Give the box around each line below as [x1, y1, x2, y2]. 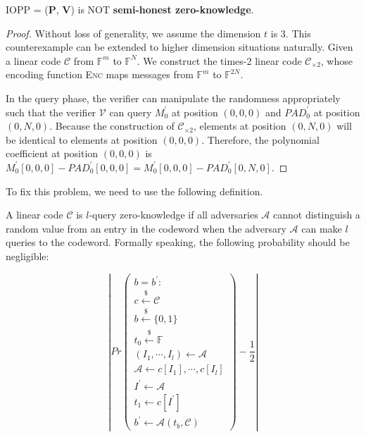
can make [301, 221, 342, 235]
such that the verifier [6, 104, 96, 119]
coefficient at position [6, 146, 99, 161]
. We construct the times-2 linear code [137, 53, 302, 68]
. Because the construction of [49, 118, 175, 133]
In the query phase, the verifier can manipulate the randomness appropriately [6, 90, 341, 105]
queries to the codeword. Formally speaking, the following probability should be [6, 235, 350, 250]
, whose [320, 53, 353, 68]
